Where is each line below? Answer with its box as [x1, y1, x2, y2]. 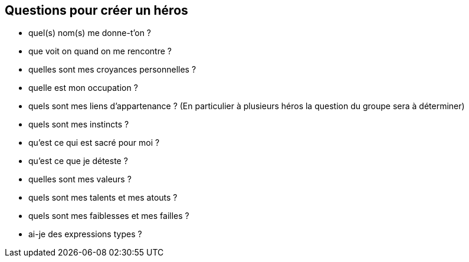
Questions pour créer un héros [5, 3, 188, 18]
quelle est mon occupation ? [28, 83, 138, 93]
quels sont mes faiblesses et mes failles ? [28, 211, 189, 221]
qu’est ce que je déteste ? [28, 156, 128, 166]
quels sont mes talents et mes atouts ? [28, 192, 178, 203]
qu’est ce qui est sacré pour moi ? [28, 137, 160, 148]
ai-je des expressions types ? [28, 229, 142, 240]
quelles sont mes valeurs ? [28, 174, 132, 185]
